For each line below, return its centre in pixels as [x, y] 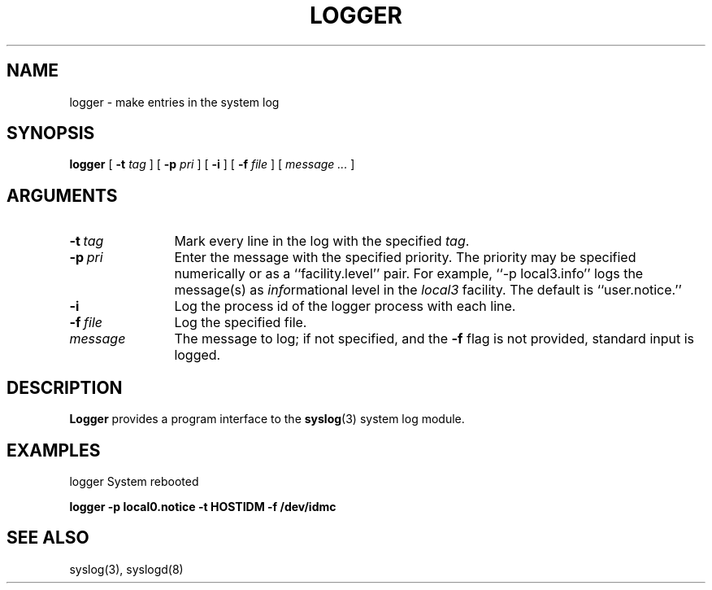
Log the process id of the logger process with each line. [345, 306]
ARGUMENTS [62, 195]
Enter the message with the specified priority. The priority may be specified [405, 258]
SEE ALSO [48, 538]
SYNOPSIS [51, 133]
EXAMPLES [54, 450]
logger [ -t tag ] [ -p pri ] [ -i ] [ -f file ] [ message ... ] [212, 164]
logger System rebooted [134, 481]
